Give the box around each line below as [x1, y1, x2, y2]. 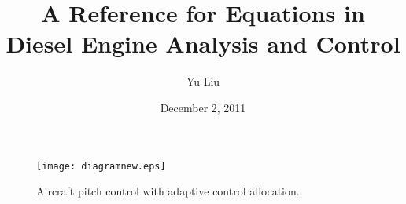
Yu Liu [186, 73, 220, 89]
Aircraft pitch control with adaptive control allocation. [36, 183, 300, 199]
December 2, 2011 [160, 99, 246, 115]
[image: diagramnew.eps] [36, 160, 166, 172]
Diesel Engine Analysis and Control [6, 27, 400, 60]
